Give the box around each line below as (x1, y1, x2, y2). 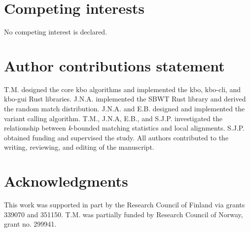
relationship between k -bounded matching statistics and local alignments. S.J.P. (4, 123, 245, 133)
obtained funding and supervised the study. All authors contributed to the (4, 132, 229, 142)
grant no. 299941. (4, 219, 57, 229)
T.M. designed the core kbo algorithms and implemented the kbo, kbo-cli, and (4, 84, 241, 94)
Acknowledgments (4, 171, 128, 191)
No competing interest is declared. (4, 27, 107, 37)
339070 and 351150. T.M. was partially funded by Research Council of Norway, (4, 209, 243, 219)
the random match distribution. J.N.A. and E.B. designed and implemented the (4, 103, 245, 114)
